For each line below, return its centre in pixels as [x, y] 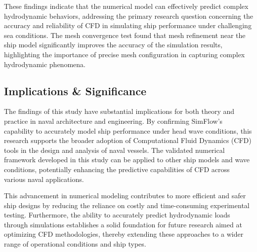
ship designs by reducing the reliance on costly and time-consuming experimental [127, 205]
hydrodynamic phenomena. [45, 64]
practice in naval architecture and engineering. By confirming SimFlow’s [113, 121]
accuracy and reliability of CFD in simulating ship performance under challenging [128, 25]
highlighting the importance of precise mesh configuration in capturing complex [125, 54]
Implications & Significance [75, 90]
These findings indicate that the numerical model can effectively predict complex [126, 6]
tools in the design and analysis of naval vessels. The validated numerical [114, 150]
